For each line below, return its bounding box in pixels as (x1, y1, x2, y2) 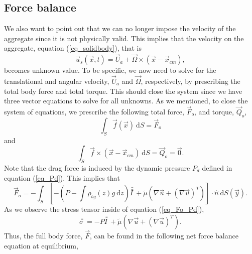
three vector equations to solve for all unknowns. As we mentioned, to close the (4, 95, 248, 106)
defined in (202, 163, 232, 173)
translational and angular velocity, (4, 76, 109, 86)
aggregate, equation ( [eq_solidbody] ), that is (4, 43, 142, 53)
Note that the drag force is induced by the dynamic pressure (4, 163, 190, 173)
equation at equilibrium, (4, 240, 78, 250)
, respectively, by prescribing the (141, 76, 240, 86)
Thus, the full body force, (4, 230, 83, 240)
